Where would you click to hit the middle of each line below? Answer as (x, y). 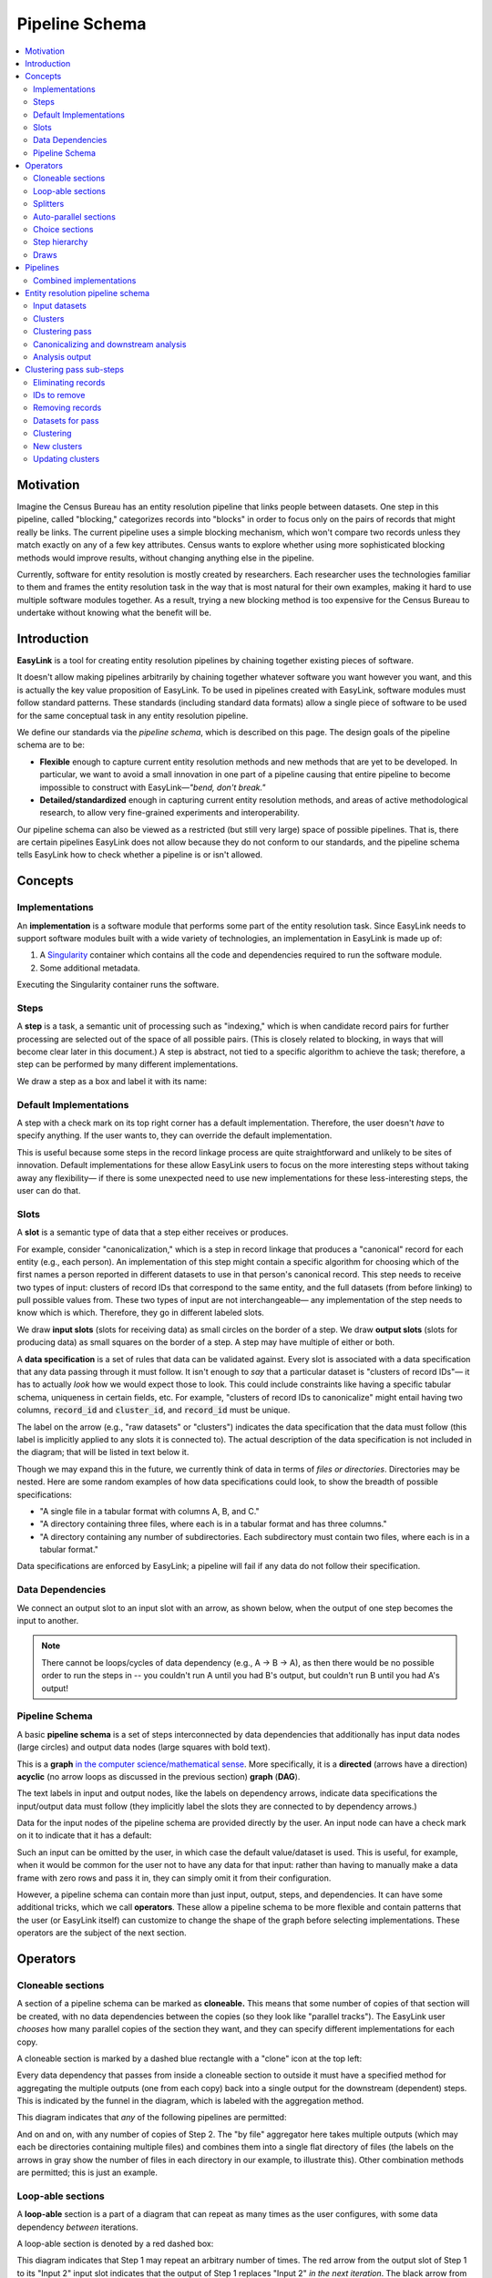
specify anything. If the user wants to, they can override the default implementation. (174, 1135)
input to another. (48, 1621)
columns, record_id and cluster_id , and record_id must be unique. (154, 1410)
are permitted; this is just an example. (87, 2172)
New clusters (58, 446)
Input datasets (60, 306)
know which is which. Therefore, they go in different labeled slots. (140, 1313)
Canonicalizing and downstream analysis (110, 344)
